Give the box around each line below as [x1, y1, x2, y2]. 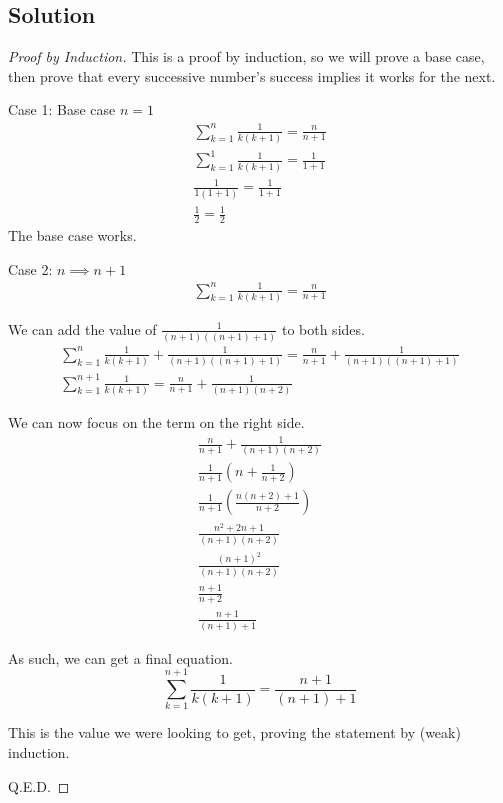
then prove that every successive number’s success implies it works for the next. [8, 65, 496, 86]
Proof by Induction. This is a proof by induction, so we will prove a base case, [8, 46, 485, 67]
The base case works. [8, 224, 137, 245]
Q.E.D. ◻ [8, 775, 70, 796]
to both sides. [281, 318, 365, 339]
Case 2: [8, 258, 53, 279]
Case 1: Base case [8, 99, 116, 120]
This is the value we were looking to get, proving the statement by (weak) [8, 722, 461, 743]
